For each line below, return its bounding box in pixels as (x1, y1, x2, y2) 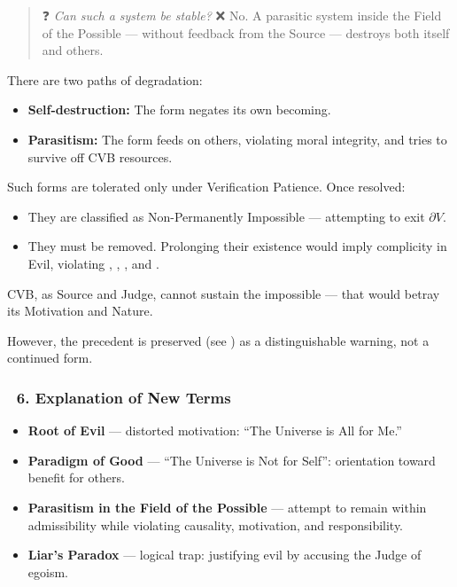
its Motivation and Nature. (7, 301, 153, 320)
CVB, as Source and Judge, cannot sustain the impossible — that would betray (7, 284, 440, 302)
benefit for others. (27, 468, 125, 487)
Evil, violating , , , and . (27, 254, 159, 272)
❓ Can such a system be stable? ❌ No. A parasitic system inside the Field (42, 6, 442, 24)
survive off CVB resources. (27, 147, 173, 166)
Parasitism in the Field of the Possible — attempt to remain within (27, 497, 427, 516)
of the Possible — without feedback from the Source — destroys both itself (42, 23, 450, 42)
